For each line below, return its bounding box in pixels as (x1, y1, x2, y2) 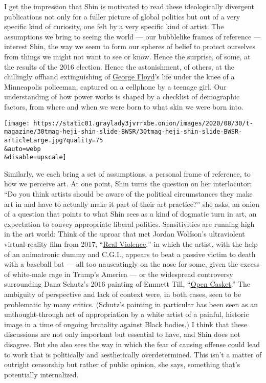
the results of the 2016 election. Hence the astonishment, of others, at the (4, 61, 234, 72)
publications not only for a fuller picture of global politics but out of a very (4, 11, 240, 22)
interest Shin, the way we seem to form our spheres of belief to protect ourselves (4, 41, 256, 52)
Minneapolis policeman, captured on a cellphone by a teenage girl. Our (4, 81, 227, 92)
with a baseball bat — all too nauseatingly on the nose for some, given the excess (4, 259, 260, 269)
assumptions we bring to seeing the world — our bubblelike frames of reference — (4, 31, 261, 41)
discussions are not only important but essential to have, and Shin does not (4, 329, 240, 339)
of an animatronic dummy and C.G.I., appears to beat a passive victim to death (4, 248, 256, 259)
